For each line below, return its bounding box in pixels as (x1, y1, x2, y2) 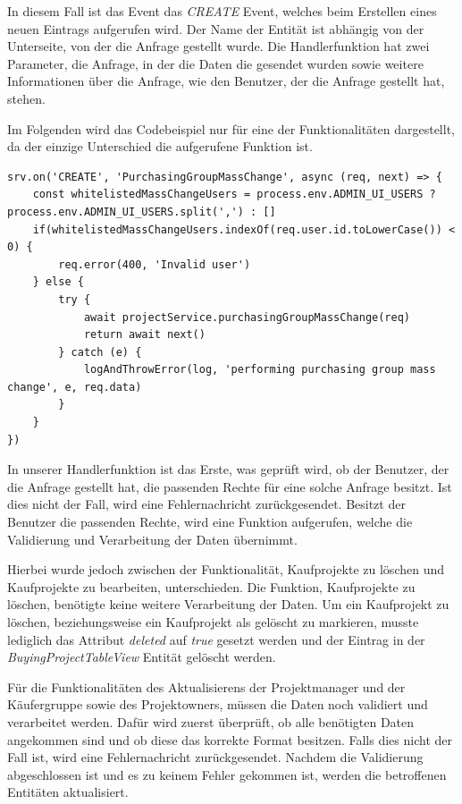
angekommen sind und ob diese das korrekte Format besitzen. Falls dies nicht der (7, 730, 452, 749)
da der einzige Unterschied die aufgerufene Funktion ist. (7, 137, 313, 156)
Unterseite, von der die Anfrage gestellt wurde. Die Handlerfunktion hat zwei (7, 37, 430, 55)
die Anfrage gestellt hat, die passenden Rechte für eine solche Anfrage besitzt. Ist (7, 477, 452, 495)
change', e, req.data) (7, 380, 142, 394)
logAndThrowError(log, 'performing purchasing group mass (83, 363, 436, 377)
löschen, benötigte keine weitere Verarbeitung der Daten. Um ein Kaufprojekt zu (7, 595, 449, 614)
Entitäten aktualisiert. (7, 783, 129, 801)
